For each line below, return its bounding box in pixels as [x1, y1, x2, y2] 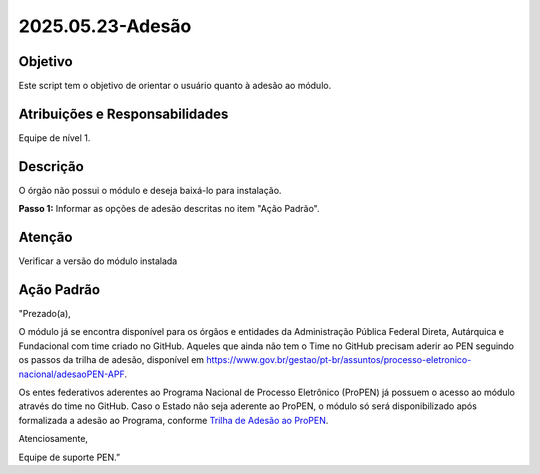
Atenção [18, 229, 73, 246]
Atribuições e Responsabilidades [18, 105, 229, 122]
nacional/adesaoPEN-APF [18, 368, 125, 380]
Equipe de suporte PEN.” [18, 451, 120, 463]
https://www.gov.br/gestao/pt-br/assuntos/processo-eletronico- [206, 354, 472, 366]
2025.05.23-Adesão [18, 15, 192, 37]
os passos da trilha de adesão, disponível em [18, 354, 205, 366]
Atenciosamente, [18, 433, 89, 445]
